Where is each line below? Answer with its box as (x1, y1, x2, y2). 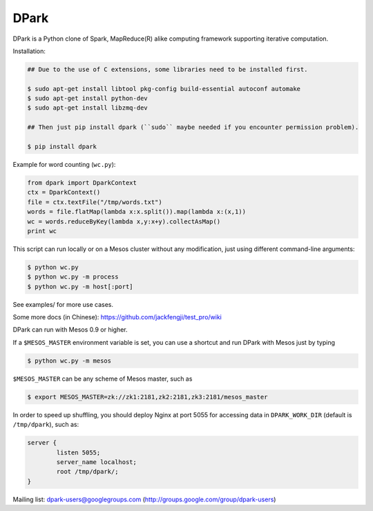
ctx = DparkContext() (27, 188, 101, 197)
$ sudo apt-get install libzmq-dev (27, 104, 148, 112)
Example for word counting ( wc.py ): (12, 161, 116, 169)
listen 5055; (56, 448, 101, 457)
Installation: (12, 47, 46, 55)
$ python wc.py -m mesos (27, 357, 112, 365)
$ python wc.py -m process (27, 273, 119, 281)
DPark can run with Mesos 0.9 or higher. (12, 325, 128, 334)
